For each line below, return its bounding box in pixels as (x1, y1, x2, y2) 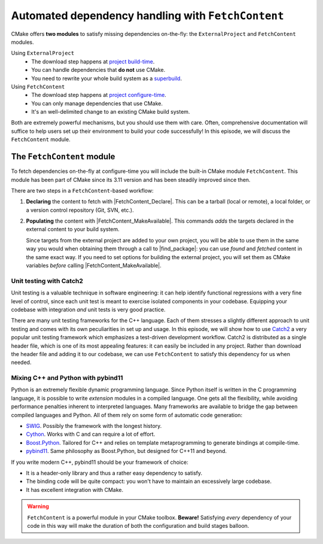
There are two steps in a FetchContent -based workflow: (11, 187, 154, 194)
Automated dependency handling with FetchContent (11, 9, 284, 22)
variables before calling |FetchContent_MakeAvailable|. (26, 262, 161, 269)
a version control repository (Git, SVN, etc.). (26, 206, 134, 214)
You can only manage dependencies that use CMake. (31, 99, 163, 107)
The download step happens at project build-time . (31, 57, 155, 65)
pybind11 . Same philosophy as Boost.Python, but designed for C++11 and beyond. (26, 448, 227, 455)
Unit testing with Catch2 (11, 276, 83, 285)
